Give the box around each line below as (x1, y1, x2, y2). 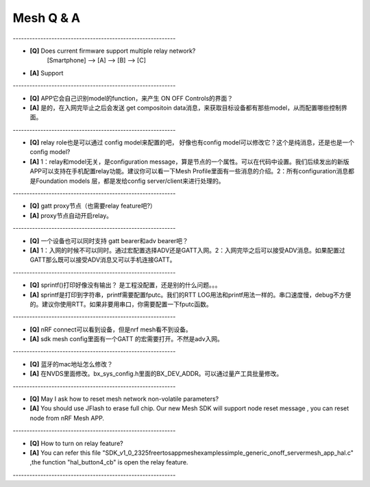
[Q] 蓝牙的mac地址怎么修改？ (29, 360, 113, 368)
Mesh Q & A (12, 10, 81, 25)
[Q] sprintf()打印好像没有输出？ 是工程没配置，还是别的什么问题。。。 (29, 281, 221, 289)
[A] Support (29, 68, 64, 77)
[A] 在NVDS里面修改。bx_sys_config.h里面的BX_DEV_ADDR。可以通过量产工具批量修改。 (29, 370, 283, 378)
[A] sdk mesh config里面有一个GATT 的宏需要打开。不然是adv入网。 (29, 335, 224, 343)
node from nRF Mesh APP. (29, 414, 105, 422)
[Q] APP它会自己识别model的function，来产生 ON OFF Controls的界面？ (29, 94, 234, 102)
